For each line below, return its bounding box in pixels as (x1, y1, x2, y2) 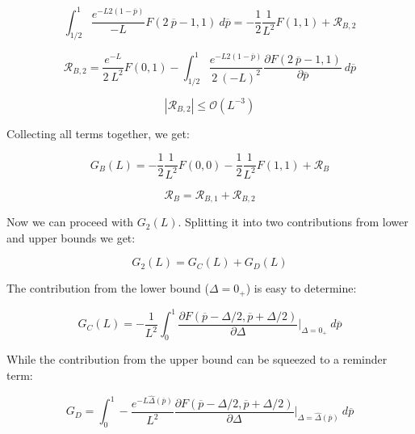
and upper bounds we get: (6, 229, 136, 246)
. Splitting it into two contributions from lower (178, 213, 409, 230)
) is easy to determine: (245, 280, 357, 297)
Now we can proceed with (6, 213, 134, 230)
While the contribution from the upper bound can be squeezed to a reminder (6, 350, 388, 367)
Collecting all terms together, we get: (6, 124, 190, 141)
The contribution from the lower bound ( (6, 280, 209, 297)
